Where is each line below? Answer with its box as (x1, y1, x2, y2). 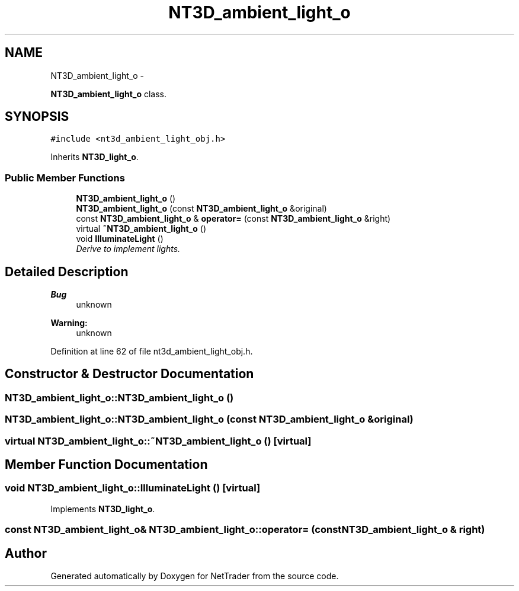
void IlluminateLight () (76, 234, 164, 244)
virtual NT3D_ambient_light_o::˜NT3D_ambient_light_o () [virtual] (5, 435, 312, 447)
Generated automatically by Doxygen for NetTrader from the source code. (50, 571, 339, 582)
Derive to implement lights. (76, 244, 181, 254)
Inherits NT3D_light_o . (50, 152, 139, 162)
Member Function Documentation (5, 457, 208, 472)
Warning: (50, 318, 88, 328)
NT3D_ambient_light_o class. (50, 88, 167, 99)
